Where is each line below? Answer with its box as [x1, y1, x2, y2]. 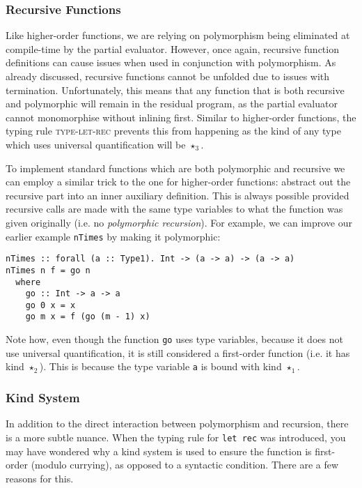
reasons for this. [6, 471, 74, 485]
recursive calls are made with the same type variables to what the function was [6, 201, 343, 216]
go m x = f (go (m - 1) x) [25, 312, 150, 322]
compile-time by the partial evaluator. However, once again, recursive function [6, 41, 339, 56]
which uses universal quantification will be [6, 137, 186, 151]
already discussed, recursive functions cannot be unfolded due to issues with [6, 69, 330, 83]
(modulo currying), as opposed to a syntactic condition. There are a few [31, 457, 339, 472]
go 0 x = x [25, 300, 76, 310]
